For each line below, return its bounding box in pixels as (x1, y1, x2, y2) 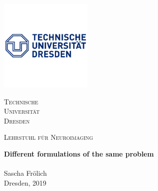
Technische (4, 96, 38, 106)
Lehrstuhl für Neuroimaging (4, 132, 93, 142)
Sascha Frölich (4, 168, 47, 178)
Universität (4, 106, 40, 116)
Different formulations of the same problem (4, 149, 154, 159)
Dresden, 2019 (4, 177, 47, 188)
